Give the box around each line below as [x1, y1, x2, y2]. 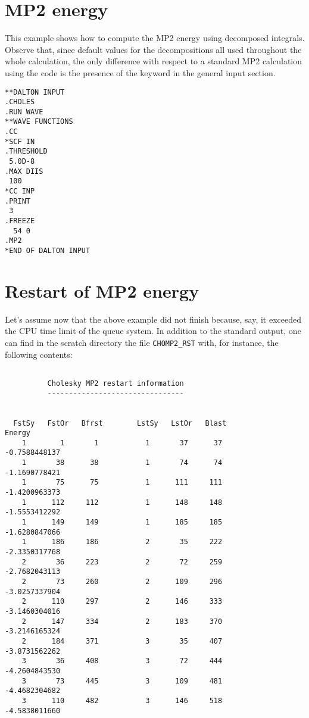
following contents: [5, 348, 73, 360]
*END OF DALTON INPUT [5, 246, 90, 255]
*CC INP [5, 187, 35, 196]
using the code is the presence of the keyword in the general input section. [5, 66, 276, 79]
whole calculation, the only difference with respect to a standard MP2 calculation [5, 55, 302, 67]
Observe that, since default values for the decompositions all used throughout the [5, 43, 302, 55]
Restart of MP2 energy [5, 278, 199, 302]
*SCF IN [5, 137, 35, 146]
